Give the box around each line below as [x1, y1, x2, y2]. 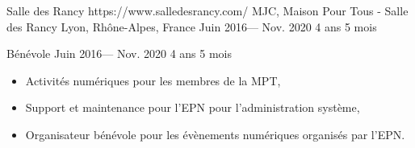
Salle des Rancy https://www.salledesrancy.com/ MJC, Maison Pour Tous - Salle [6, 2, 409, 18]
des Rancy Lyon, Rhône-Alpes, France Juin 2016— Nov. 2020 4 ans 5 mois [6, 18, 377, 35]
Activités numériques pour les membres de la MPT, [25, 72, 281, 88]
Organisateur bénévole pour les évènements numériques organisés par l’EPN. [25, 125, 405, 142]
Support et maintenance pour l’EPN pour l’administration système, [25, 99, 360, 116]
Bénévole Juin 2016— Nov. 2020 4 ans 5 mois [6, 45, 232, 62]
